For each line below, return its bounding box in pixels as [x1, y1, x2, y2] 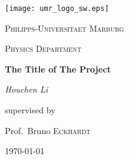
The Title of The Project [5, 62, 111, 75]
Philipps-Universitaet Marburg [5, 21, 124, 34]
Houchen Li [5, 83, 48, 96]
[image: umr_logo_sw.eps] [5, 4, 109, 13]
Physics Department [5, 42, 82, 55]
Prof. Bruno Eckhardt [5, 124, 91, 136]
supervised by [5, 104, 56, 116]
